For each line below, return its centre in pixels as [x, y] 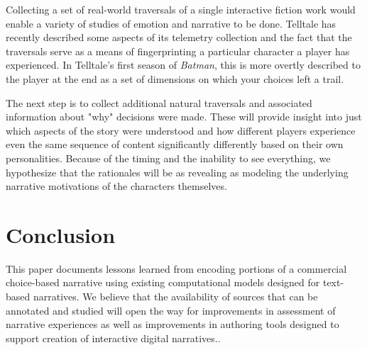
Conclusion [61, 234]
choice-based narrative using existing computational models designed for [163, 282]
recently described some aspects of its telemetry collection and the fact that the [179, 37]
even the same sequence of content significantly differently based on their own [175, 144]
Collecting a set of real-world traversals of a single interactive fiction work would [181, 9]
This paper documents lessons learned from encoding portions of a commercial [176, 268]
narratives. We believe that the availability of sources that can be [175, 297]
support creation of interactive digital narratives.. [113, 338]
